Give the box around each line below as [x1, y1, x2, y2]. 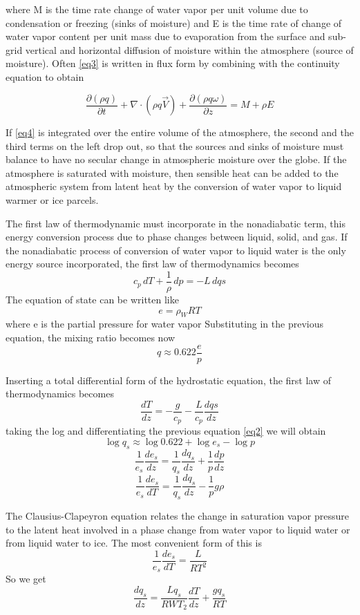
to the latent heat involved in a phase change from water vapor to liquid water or [6, 522, 350, 536]
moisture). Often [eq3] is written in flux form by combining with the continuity [6, 56, 340, 70]
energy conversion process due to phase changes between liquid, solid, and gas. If [6, 229, 348, 244]
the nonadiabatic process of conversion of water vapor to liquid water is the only [6, 243, 346, 257]
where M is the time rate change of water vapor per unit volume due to [6, 2, 308, 16]
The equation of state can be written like [6, 292, 179, 307]
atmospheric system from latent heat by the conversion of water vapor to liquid [6, 179, 342, 193]
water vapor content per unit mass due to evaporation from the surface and [6, 29, 325, 44]
